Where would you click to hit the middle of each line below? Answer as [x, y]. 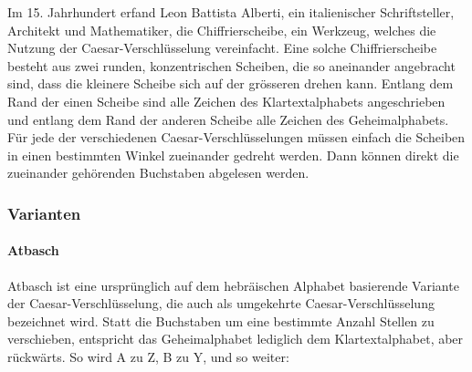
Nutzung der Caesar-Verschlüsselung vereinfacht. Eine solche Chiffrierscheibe [222, 48]
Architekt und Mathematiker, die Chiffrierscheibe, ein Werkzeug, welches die [222, 30]
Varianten [44, 213]
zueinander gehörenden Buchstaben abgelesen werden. [158, 173]
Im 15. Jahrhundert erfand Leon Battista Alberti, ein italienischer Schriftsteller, [231, 12]
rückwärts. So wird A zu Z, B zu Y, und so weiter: [148, 356]
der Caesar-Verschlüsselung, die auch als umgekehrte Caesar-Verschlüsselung [221, 303]
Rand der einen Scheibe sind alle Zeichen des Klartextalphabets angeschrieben [226, 101]
